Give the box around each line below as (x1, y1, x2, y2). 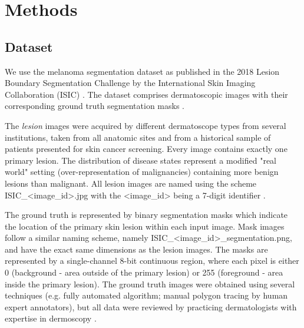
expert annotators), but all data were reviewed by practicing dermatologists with (5, 300, 297, 313)
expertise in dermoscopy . (5, 312, 97, 324)
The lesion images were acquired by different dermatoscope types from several (5, 119, 286, 131)
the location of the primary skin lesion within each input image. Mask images (5, 220, 285, 232)
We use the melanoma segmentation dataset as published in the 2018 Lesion (5, 65, 280, 77)
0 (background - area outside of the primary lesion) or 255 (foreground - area (5, 266, 283, 279)
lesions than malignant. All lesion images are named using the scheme (5, 177, 257, 189)
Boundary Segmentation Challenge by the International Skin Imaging (5, 77, 256, 89)
